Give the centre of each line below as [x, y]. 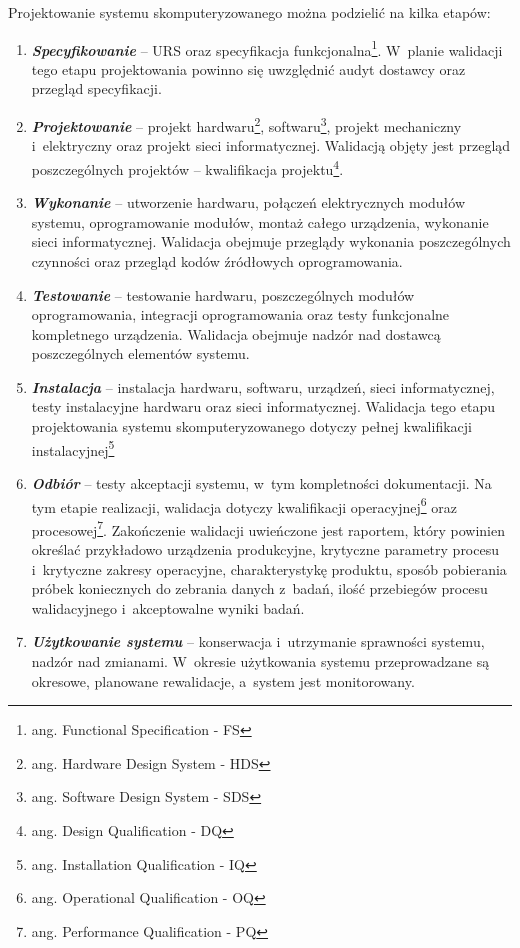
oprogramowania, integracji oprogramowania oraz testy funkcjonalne [240, 314]
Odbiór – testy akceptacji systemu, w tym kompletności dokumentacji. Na [261, 482]
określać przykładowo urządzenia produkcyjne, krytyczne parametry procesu [265, 549]
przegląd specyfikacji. [96, 88]
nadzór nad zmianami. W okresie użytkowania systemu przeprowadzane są [260, 660]
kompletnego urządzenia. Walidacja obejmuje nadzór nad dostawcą [236, 333]
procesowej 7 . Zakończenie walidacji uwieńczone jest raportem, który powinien [268, 528]
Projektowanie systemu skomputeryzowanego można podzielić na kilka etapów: [249, 12]
